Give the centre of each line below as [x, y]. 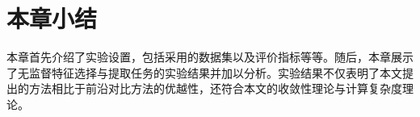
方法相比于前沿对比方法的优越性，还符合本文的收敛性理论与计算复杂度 [215, 88]
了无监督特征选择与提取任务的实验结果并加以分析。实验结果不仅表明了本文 [204, 72]
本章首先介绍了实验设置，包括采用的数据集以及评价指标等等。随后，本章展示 [210, 57]
